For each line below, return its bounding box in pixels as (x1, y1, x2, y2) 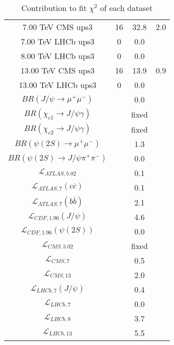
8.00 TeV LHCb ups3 (20, 50, 94, 61)
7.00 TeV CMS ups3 (22, 21, 92, 32)
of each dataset (100, 2, 153, 13)
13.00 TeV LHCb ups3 (18, 79, 96, 90)
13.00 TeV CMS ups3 (20, 64, 94, 76)
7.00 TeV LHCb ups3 (20, 35, 94, 47)
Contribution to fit (21, 2, 87, 13)
